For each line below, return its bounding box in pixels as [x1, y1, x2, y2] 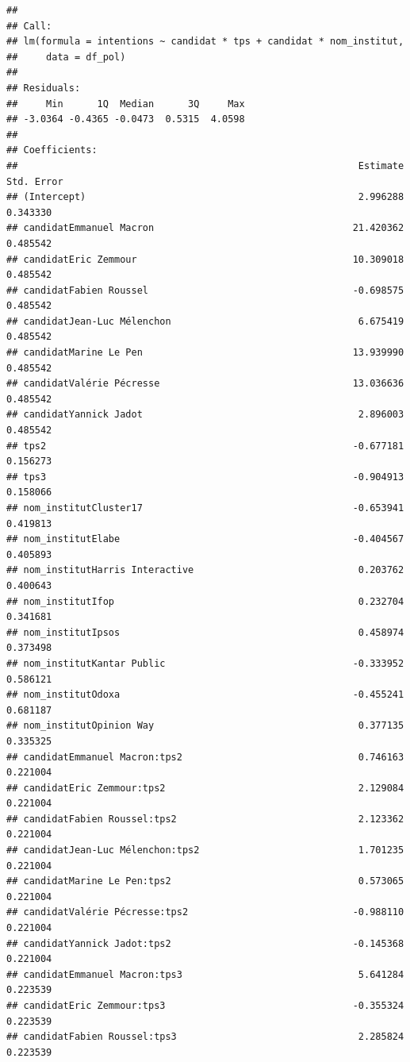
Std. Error [6, 175, 63, 187]
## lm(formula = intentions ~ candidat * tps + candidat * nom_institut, [6, 36, 404, 48]
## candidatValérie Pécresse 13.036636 [6, 378, 404, 390]
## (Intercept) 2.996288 [6, 191, 404, 203]
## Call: [6, 20, 52, 32]
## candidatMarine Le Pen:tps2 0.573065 [6, 875, 404, 887]
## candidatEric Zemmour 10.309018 [6, 253, 404, 265]
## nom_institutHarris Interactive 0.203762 [6, 564, 404, 576]
